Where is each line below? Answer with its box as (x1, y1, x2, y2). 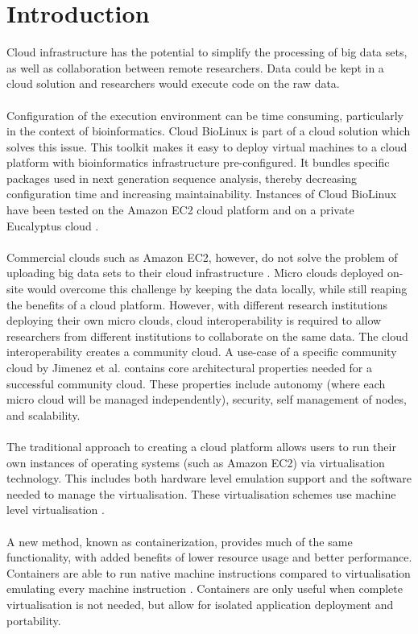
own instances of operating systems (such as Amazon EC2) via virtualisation (6, 454, 385, 470)
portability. (6, 611, 61, 628)
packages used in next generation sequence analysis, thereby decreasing (6, 169, 357, 186)
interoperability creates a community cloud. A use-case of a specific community (6, 343, 397, 360)
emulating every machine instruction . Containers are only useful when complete (6, 580, 403, 597)
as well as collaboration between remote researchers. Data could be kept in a (6, 59, 384, 76)
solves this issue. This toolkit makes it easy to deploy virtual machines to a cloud (6, 138, 408, 155)
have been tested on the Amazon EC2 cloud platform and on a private (6, 201, 354, 218)
